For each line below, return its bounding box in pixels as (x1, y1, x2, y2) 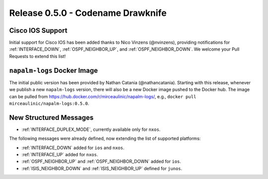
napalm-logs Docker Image (9, 66, 98, 74)
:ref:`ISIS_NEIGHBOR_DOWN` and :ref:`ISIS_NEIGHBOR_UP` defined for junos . (21, 165, 183, 171)
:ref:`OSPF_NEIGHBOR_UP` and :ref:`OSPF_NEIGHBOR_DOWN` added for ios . (21, 159, 181, 165)
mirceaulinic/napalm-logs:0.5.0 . (9, 100, 89, 106)
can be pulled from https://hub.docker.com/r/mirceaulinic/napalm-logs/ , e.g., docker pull (9, 93, 197, 99)
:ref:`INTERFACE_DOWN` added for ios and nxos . (21, 144, 125, 151)
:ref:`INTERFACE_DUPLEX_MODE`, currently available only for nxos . (21, 126, 161, 132)
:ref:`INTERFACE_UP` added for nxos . (21, 152, 99, 157)
